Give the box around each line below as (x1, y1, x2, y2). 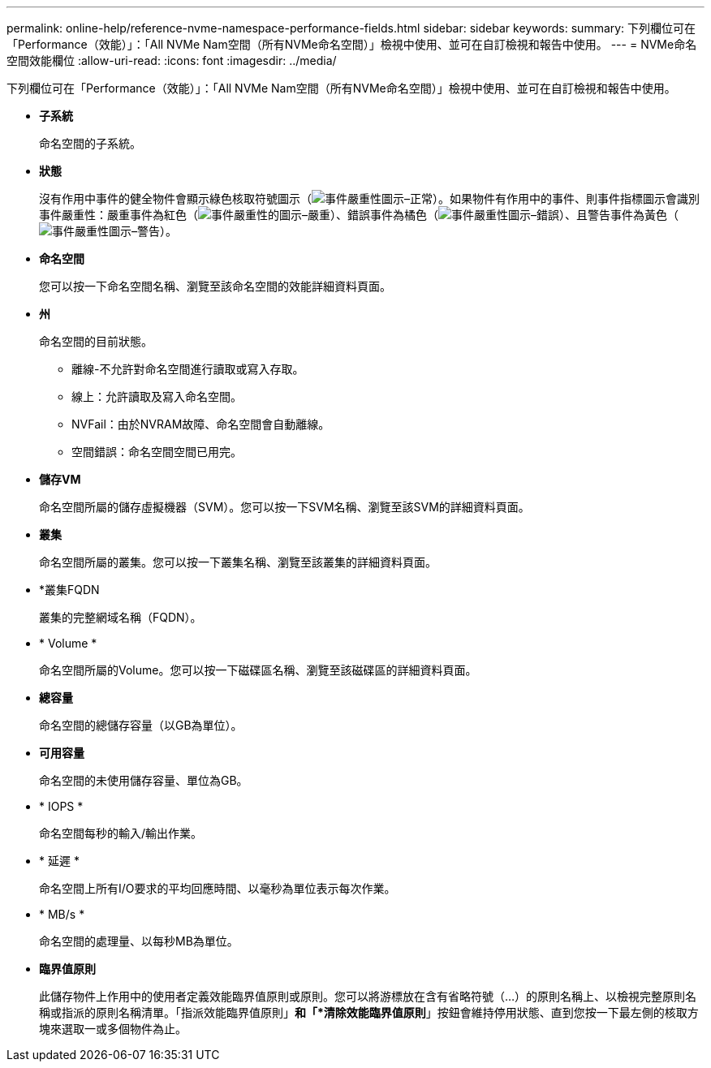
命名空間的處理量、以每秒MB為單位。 (39, 934, 239, 948)
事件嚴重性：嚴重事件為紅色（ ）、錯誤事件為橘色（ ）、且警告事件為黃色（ (39, 208, 679, 222)
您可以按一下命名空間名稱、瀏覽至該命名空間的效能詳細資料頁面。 (39, 279, 391, 293)
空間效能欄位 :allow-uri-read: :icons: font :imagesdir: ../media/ (6, 54, 337, 67)
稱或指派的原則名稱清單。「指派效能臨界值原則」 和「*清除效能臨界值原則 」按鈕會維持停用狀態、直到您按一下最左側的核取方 (39, 1006, 699, 1019)
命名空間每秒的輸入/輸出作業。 (39, 826, 203, 840)
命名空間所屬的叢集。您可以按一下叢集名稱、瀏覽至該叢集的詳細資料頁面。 (39, 555, 437, 569)
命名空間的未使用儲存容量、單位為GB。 (39, 773, 248, 787)
